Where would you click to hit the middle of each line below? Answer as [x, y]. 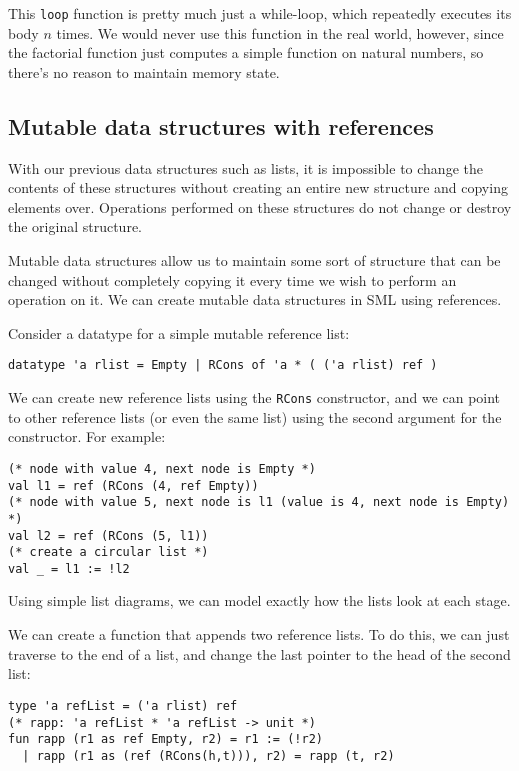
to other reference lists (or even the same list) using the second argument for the [255, 416]
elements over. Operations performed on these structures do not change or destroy [260, 206]
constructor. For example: [87, 436]
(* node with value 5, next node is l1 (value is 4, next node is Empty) [259, 502]
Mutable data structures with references [221, 125]
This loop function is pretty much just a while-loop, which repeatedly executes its [260, 13]
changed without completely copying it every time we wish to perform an [232, 279]
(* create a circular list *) [108, 552]
